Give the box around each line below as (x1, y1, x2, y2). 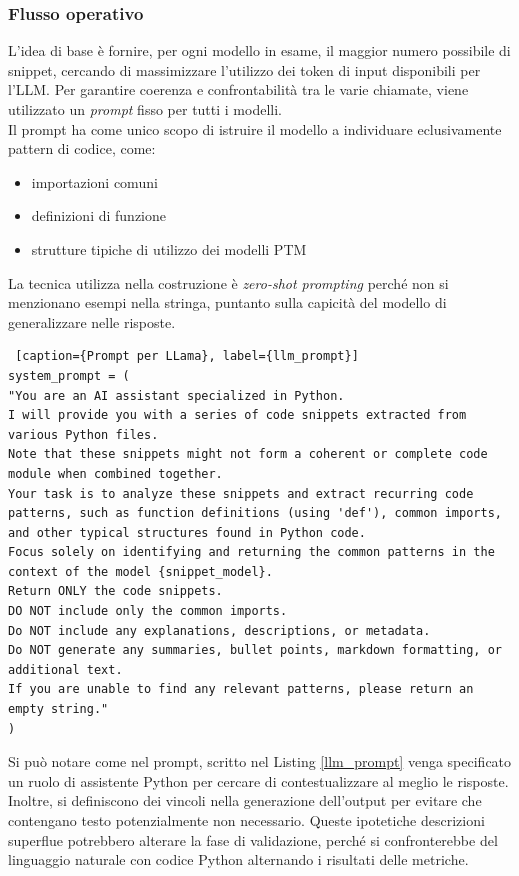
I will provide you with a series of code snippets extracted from (8, 408, 467, 423)
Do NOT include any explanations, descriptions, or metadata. (8, 623, 431, 638)
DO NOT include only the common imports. (8, 604, 288, 619)
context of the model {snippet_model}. (8, 564, 273, 579)
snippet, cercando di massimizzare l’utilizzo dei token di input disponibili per (8, 59, 481, 80)
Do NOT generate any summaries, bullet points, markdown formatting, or (8, 643, 502, 658)
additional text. (8, 662, 123, 677)
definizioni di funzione (31, 205, 167, 226)
